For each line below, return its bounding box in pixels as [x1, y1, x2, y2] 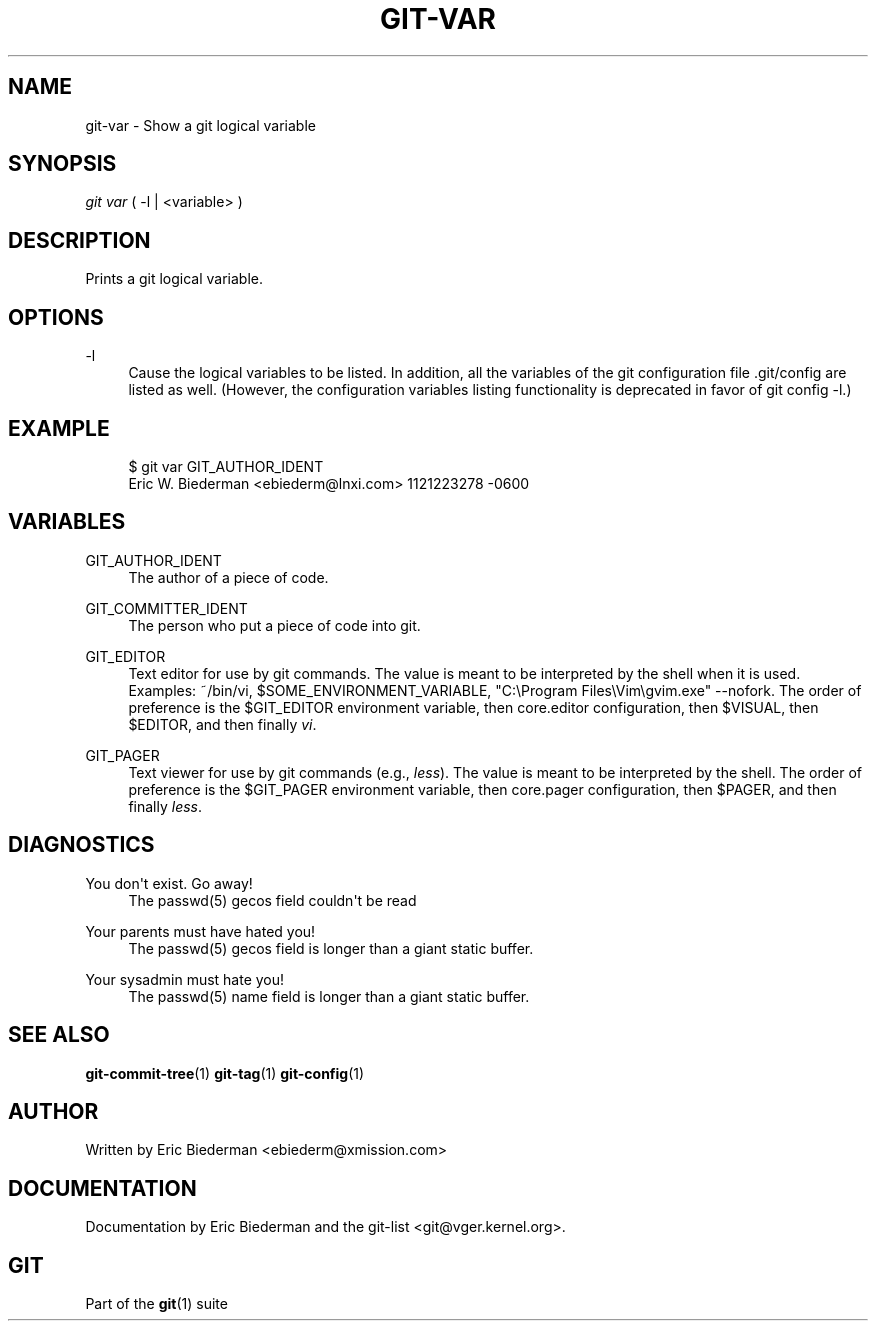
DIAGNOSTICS [8, 832, 155, 858]
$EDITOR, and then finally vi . [128, 715, 317, 733]
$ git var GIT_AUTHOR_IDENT [128, 457, 324, 475]
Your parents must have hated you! [85, 922, 316, 940]
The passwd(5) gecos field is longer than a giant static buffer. [128, 939, 534, 957]
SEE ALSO [8, 1022, 110, 1048]
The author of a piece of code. [128, 568, 329, 586]
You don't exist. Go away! [85, 874, 253, 892]
